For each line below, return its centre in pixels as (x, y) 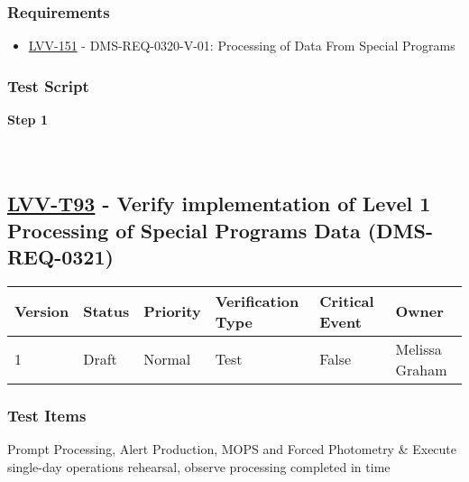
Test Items (47, 415)
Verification (257, 301)
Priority (172, 311)
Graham (421, 369)
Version (42, 311)
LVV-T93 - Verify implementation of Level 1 (219, 204)
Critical (347, 301)
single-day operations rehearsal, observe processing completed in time (199, 466)
